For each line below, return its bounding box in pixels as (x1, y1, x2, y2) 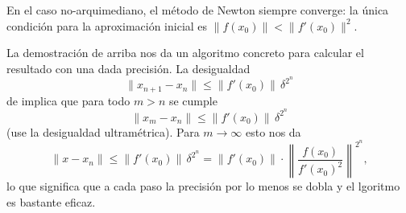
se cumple (168, 92, 217, 109)
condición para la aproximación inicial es (6, 17, 208, 34)
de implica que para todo (6, 92, 130, 109)
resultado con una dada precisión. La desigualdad (6, 59, 251, 76)
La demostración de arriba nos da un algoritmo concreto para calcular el (6, 44, 364, 61)
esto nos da (246, 123, 301, 140)
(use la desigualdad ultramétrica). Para (6, 123, 200, 140)
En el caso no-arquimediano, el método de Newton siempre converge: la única (6, 2, 389, 18)
